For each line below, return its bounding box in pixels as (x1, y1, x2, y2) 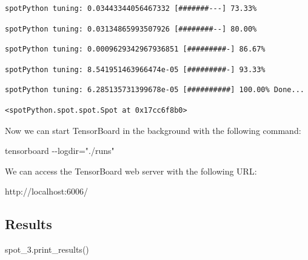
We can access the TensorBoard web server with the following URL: (5, 164, 257, 177)
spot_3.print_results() (5, 243, 89, 256)
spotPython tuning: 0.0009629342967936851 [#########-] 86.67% (5, 45, 266, 54)
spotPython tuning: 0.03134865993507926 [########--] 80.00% (5, 24, 257, 33)
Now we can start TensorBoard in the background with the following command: (5, 124, 301, 136)
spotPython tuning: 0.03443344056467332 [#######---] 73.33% (5, 4, 257, 13)
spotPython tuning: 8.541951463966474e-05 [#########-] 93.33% (5, 65, 266, 74)
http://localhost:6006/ (5, 185, 88, 198)
